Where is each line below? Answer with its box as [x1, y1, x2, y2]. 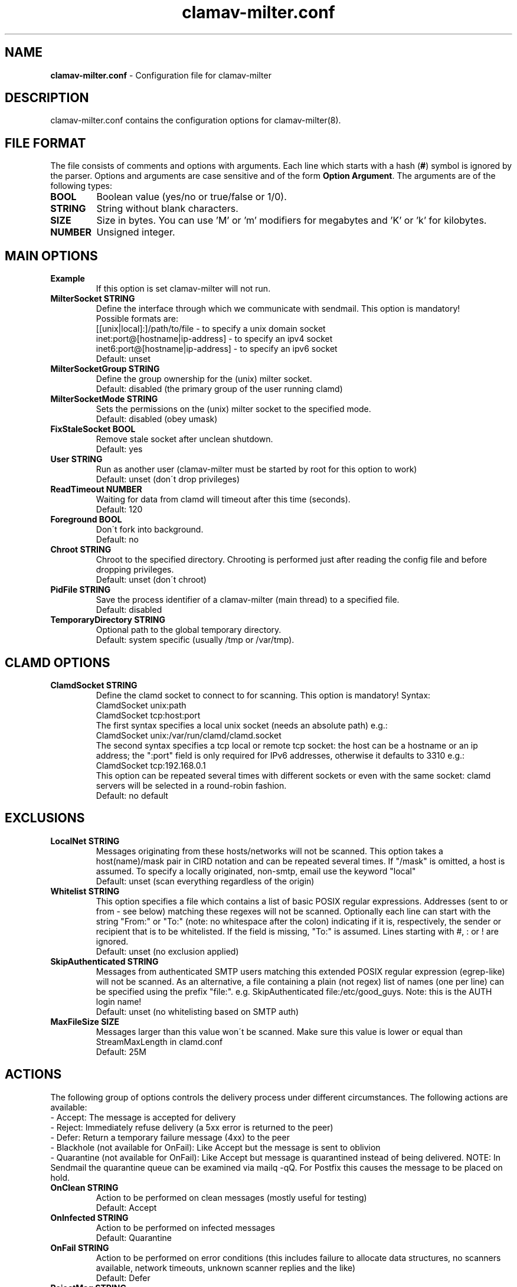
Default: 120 [96, 504, 143, 515]
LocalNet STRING [50, 835, 120, 846]
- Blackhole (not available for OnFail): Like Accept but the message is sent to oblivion [50, 1142, 381, 1152]
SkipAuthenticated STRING [50, 956, 159, 966]
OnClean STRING [50, 1182, 119, 1193]
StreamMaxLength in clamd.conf [96, 1036, 223, 1047]
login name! [96, 996, 142, 1007]
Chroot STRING [50, 544, 112, 555]
